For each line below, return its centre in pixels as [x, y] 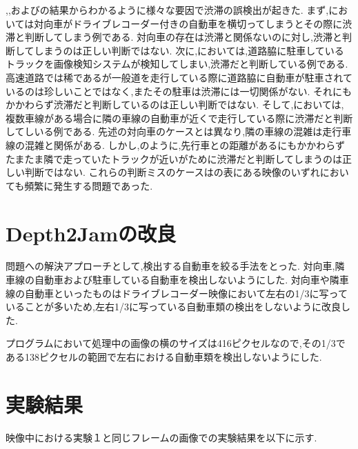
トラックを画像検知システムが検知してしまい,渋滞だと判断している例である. [177, 64]
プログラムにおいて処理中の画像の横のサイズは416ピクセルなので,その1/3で [176, 343]
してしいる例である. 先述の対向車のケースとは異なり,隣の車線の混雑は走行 [174, 131]
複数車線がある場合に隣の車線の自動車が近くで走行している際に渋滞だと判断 [179, 118]
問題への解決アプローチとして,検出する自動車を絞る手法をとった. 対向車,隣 [175, 266]
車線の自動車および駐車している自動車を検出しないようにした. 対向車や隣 [172, 280]
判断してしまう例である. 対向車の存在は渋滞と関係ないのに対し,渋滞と [183, 37]
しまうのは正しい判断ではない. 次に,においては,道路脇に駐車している [189, 50]
